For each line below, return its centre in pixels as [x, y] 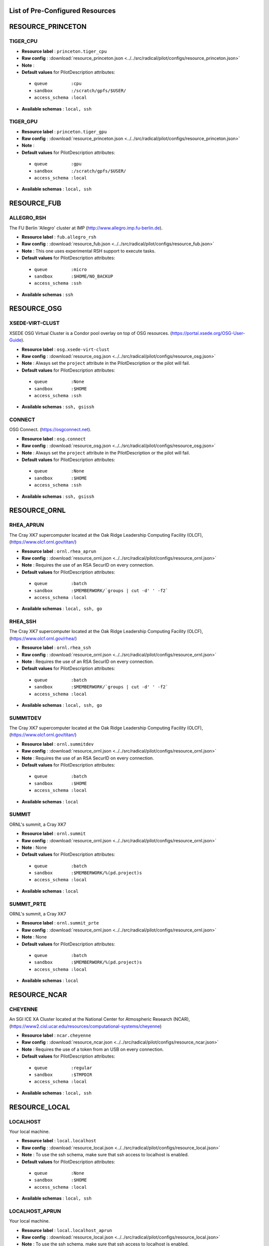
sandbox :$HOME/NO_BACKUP [73, 276]
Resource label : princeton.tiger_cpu [64, 51]
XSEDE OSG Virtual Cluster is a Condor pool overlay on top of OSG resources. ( [90, 333]
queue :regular [63, 1068]
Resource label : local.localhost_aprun [67, 1230]
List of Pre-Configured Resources [63, 11]
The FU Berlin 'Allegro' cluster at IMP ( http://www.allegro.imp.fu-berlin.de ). [86, 228]
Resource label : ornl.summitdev [58, 744]
